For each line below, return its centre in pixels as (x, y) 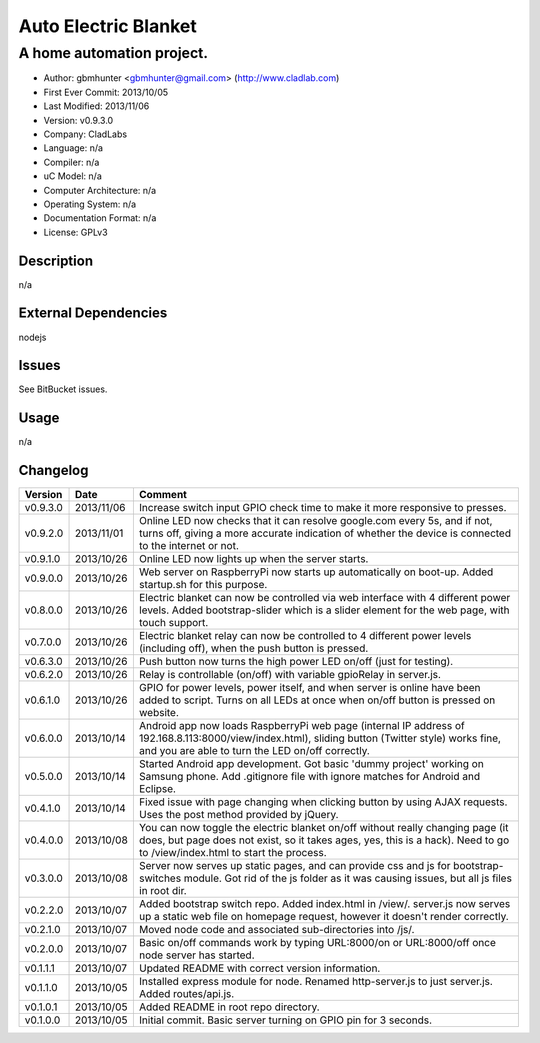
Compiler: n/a (71, 162)
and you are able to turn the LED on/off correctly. (254, 751)
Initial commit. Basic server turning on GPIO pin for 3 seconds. (285, 1020)
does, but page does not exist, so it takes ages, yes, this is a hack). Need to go (324, 840)
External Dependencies (93, 313)
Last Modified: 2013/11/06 (96, 106)
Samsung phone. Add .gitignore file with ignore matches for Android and (309, 777)
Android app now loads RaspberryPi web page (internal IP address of (301, 726)
